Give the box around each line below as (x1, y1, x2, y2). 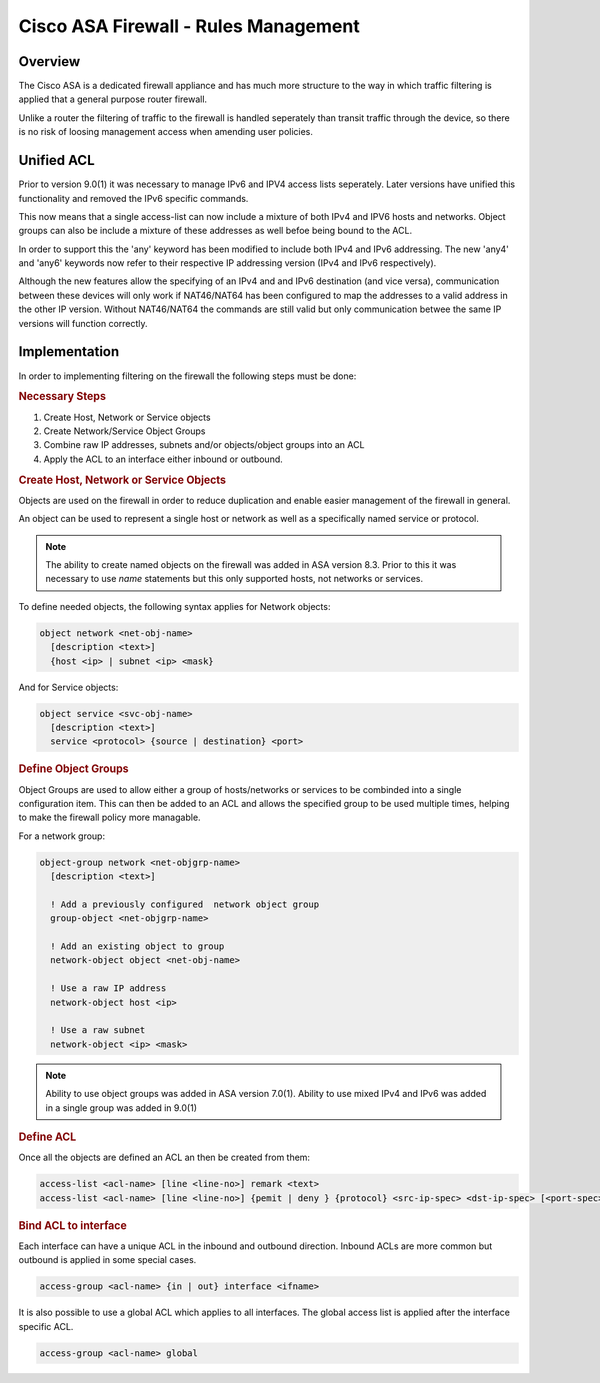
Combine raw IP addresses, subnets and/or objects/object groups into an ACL (43, 439, 365, 451)
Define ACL (18, 1130, 77, 1144)
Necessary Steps (18, 390, 107, 404)
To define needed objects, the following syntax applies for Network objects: (18, 600, 331, 612)
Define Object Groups (18, 762, 129, 776)
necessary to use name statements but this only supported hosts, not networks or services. (45, 573, 424, 585)
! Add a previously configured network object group (50, 898, 320, 910)
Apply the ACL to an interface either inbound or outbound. (43, 453, 284, 465)
